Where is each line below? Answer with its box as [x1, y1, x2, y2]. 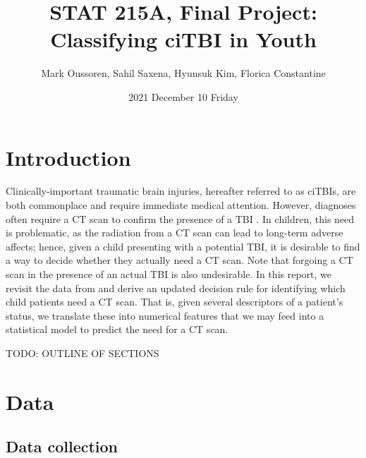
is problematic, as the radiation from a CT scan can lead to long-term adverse [6, 225, 343, 240]
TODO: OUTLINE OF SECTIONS [6, 345, 159, 360]
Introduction [6, 143, 131, 171]
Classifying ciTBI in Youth [50, 25, 317, 54]
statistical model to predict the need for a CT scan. [6, 322, 228, 337]
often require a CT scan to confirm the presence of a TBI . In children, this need [6, 211, 355, 226]
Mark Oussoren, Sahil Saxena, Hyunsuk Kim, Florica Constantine [41, 66, 326, 80]
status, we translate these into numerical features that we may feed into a [6, 308, 324, 323]
